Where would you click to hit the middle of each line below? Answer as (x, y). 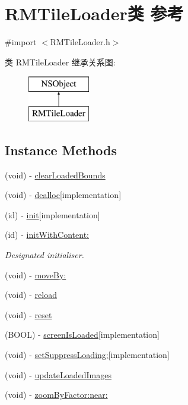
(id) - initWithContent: (47, 235)
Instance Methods (61, 150)
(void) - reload (31, 295)
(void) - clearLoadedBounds (55, 175)
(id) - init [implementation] (52, 214)
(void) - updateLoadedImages (58, 374)
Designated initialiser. (44, 255)
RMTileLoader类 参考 (94, 13)
